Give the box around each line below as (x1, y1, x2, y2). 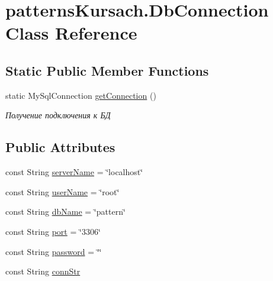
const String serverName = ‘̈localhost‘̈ (5, 166, 143, 178)
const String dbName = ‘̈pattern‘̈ (5, 205, 126, 218)
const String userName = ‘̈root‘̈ (5, 185, 120, 198)
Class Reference (5, 21, 137, 45)
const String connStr (5, 265, 81, 277)
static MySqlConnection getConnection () (5, 89, 156, 101)
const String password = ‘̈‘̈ (5, 245, 102, 257)
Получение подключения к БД (5, 109, 111, 121)
